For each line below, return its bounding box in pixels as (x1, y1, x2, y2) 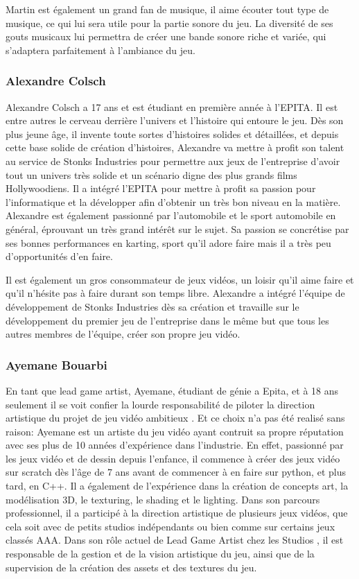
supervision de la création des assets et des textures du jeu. (6, 560, 257, 574)
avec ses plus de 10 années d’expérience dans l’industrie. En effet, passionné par (6, 438, 344, 452)
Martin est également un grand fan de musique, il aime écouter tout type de (6, 2, 329, 16)
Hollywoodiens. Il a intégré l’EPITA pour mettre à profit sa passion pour (6, 181, 316, 196)
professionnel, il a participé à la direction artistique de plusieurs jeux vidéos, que (6, 505, 348, 520)
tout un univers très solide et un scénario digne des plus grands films (6, 167, 297, 182)
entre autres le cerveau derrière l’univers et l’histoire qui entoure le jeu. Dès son (6, 113, 344, 128)
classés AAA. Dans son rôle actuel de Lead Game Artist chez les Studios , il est (6, 533, 344, 547)
